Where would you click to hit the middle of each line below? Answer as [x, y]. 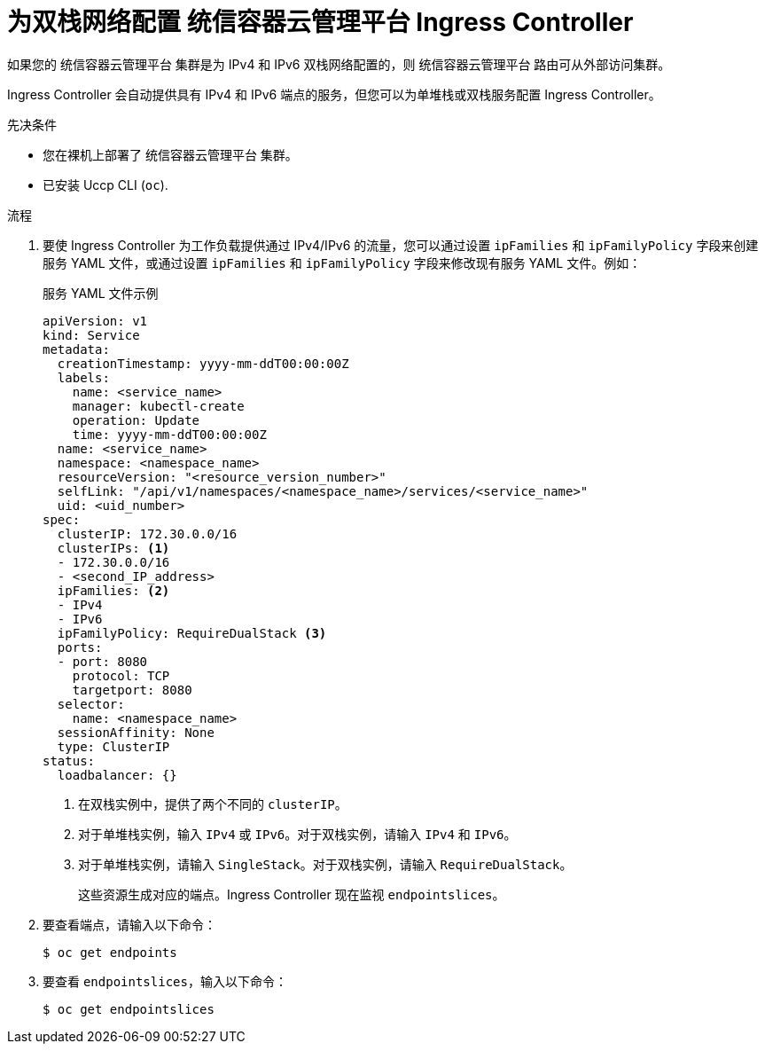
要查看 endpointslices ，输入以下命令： [165, 981]
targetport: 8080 [132, 690]
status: [69, 761]
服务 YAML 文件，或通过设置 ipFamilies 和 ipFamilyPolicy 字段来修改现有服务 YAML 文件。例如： [342, 263]
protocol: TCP [121, 675]
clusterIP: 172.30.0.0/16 [147, 533]
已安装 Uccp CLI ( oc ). [105, 184]
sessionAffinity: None [136, 732]
